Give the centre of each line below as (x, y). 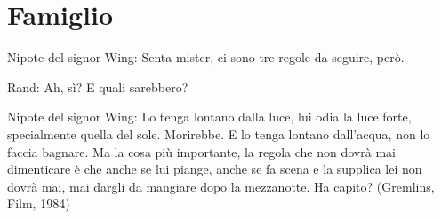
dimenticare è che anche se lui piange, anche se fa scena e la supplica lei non (215, 169)
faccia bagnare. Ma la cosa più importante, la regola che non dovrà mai (201, 151)
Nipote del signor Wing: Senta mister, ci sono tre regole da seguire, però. (206, 57)
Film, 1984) (39, 203)
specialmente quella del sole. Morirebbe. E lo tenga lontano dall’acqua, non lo (219, 133)
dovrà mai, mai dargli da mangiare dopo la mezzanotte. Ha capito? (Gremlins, (221, 186)
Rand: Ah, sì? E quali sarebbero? (98, 86)
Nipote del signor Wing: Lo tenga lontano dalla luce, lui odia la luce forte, (209, 117)
